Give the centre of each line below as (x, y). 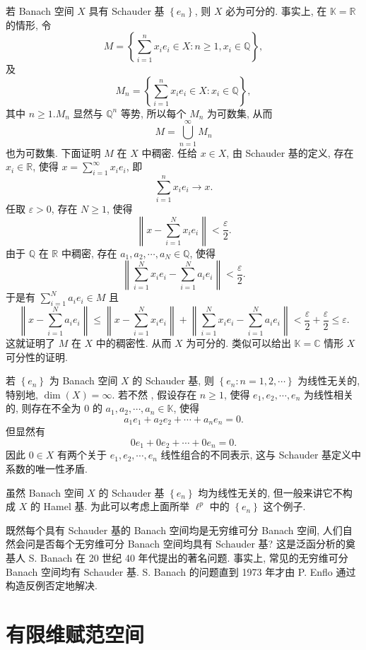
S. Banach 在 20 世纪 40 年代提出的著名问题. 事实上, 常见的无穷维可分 (188, 558)
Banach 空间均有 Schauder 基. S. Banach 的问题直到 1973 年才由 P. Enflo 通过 (181, 571)
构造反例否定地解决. (52, 585)
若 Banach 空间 (40, 11)
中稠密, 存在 (89, 253)
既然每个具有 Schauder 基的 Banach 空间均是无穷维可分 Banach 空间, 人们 (174, 530)
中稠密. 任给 (169, 152)
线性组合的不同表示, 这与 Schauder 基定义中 (261, 455)
